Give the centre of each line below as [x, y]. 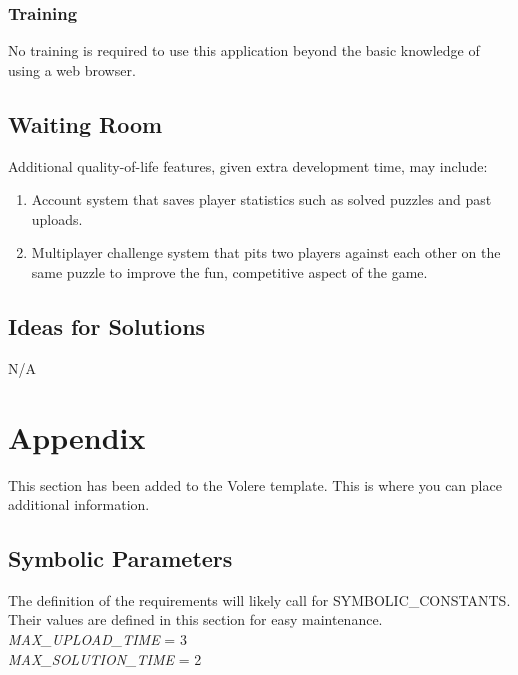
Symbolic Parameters [120, 558]
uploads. [57, 218]
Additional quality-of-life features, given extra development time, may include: [248, 165]
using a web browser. [72, 69]
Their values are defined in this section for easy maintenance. [195, 619]
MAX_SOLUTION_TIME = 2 [105, 658]
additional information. [79, 504]
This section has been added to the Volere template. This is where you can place [255, 484]
